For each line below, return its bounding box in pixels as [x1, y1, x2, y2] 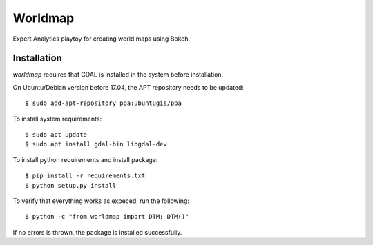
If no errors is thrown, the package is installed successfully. [12, 228, 182, 236]
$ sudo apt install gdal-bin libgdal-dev [25, 140, 167, 148]
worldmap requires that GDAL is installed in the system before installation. [12, 70, 224, 79]
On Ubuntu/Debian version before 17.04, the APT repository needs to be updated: [12, 83, 245, 91]
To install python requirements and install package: [12, 155, 158, 164]
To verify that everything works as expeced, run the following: [12, 197, 190, 205]
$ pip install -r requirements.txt [25, 172, 146, 179]
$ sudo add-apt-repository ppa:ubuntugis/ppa [25, 99, 182, 107]
